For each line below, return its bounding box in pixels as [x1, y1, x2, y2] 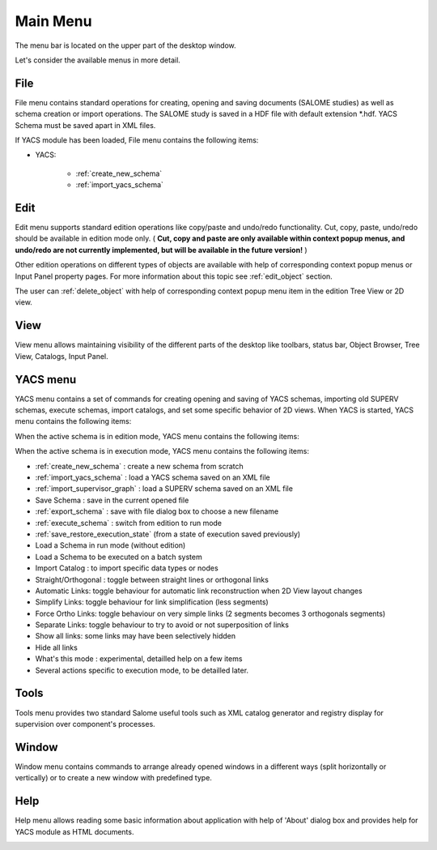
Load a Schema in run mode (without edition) [35, 540, 186, 550]
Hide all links [35, 643, 78, 652]
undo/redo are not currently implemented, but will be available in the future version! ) [15, 245, 308, 254]
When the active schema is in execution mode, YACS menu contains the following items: [15, 446, 309, 456]
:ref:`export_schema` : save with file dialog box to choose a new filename [35, 506, 279, 516]
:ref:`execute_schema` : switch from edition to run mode [35, 518, 223, 528]
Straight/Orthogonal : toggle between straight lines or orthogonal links [35, 574, 269, 584]
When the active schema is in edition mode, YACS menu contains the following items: [15, 431, 299, 441]
